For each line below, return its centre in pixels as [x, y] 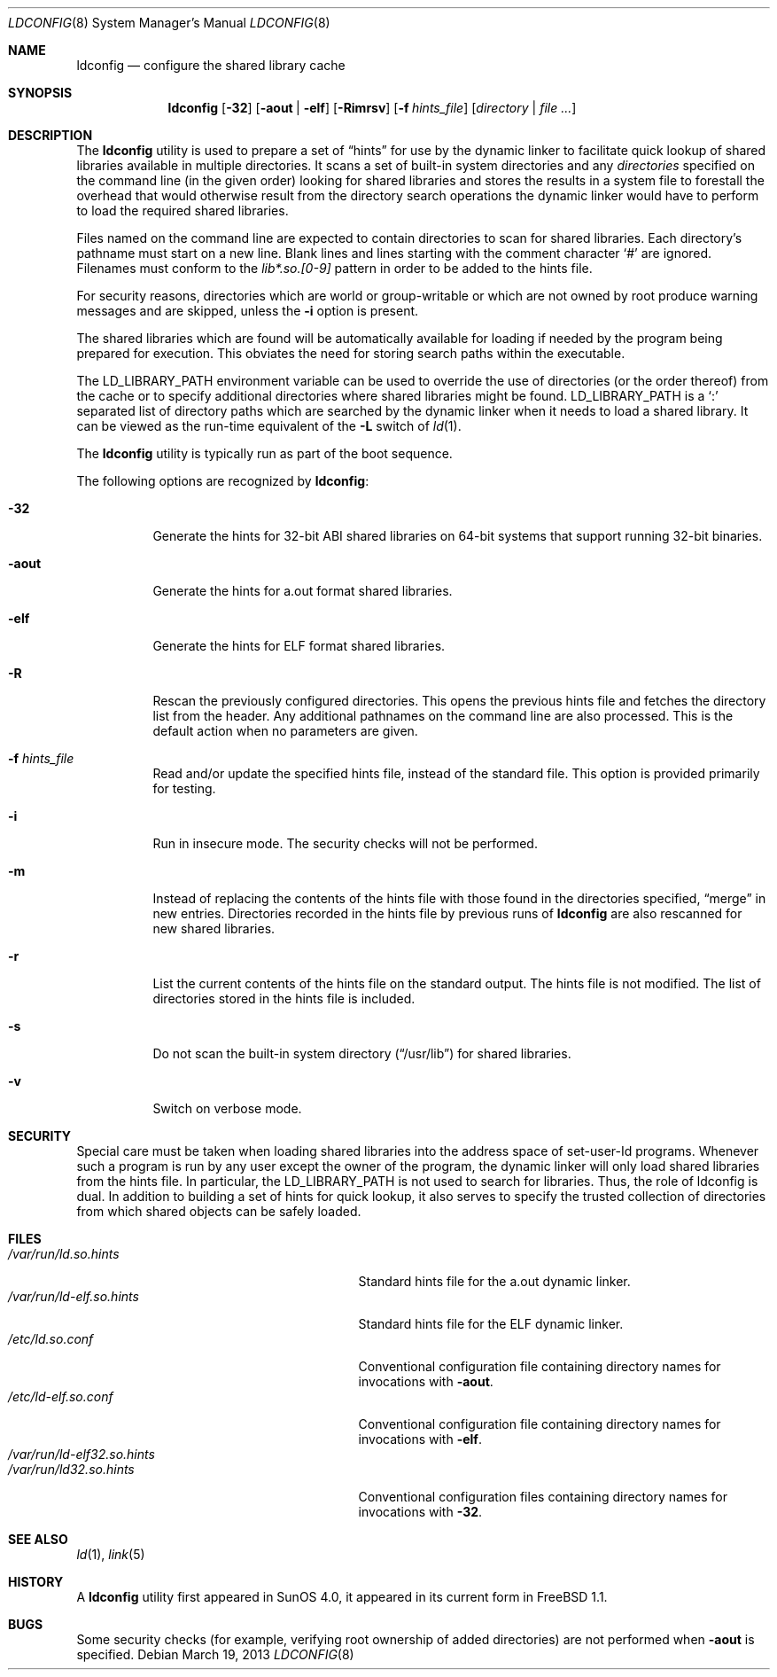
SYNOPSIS [40, 93]
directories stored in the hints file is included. [284, 998]
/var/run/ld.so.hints [64, 1254]
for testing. [184, 788]
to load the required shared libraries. [183, 211]
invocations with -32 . [420, 1512]
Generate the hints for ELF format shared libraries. [299, 646]
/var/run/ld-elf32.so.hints [82, 1454]
